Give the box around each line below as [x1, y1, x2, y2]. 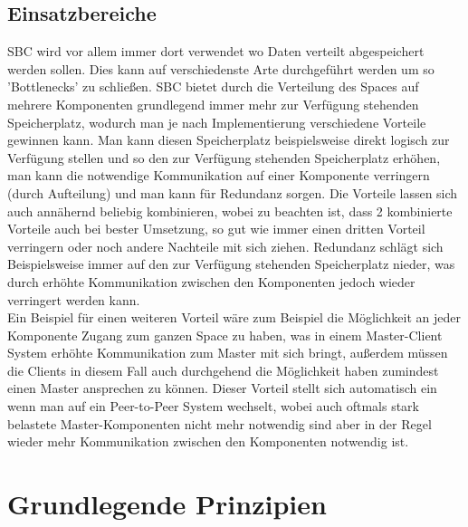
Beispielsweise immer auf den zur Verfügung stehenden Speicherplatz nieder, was [7, 254, 455, 273]
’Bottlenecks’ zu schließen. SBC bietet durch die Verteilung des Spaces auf [7, 77, 419, 96]
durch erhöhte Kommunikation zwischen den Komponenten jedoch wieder [7, 272, 415, 291]
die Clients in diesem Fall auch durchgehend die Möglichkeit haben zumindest [7, 360, 439, 379]
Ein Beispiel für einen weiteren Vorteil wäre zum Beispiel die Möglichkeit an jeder [7, 308, 462, 327]
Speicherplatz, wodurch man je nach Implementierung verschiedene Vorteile [7, 112, 426, 131]
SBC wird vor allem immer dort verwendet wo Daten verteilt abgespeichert [7, 42, 425, 61]
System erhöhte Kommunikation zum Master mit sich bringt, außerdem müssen [7, 343, 448, 362]
